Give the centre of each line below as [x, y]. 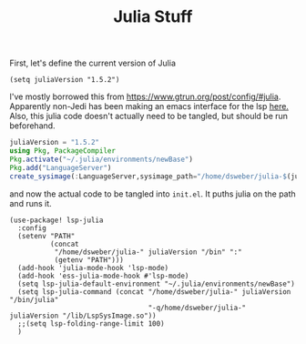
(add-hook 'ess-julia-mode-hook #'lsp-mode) [103, 276]
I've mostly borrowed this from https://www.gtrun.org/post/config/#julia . [145, 96]
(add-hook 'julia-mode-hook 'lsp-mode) [93, 268]
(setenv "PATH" [46, 236]
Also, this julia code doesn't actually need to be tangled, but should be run [149, 116]
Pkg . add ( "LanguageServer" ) [61, 167]
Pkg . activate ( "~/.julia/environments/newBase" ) [102, 159]
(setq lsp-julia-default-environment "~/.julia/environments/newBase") [157, 284]
